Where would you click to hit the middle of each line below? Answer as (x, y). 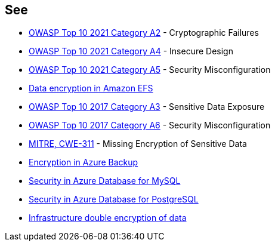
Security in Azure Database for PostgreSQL (114, 199)
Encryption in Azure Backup (84, 162)
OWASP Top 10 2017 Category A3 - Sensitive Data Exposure (147, 107)
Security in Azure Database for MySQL (105, 181)
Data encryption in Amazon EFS (91, 88)
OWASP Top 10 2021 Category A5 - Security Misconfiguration (150, 70)
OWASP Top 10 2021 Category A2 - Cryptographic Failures (144, 33)
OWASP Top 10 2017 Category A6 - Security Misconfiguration (150, 125)
